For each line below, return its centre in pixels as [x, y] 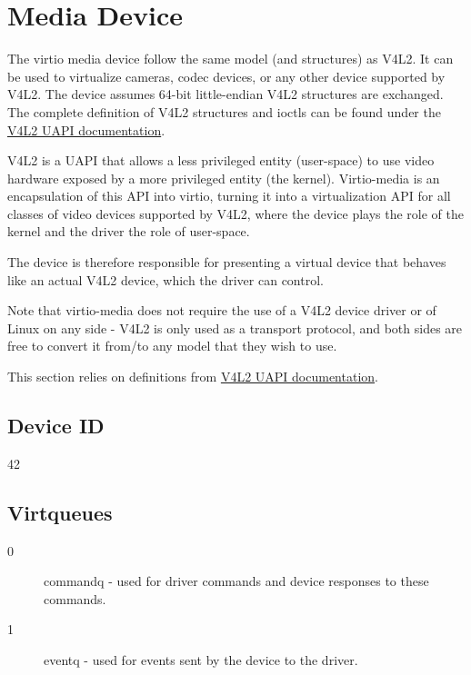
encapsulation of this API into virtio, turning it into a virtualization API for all [229, 196]
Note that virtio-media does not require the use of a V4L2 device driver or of [222, 310]
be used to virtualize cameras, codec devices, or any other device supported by [226, 76]
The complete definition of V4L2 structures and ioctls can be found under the [224, 111]
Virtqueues [60, 512]
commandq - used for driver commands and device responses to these [236, 581]
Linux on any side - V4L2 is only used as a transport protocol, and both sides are [235, 328]
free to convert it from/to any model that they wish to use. [172, 346]
